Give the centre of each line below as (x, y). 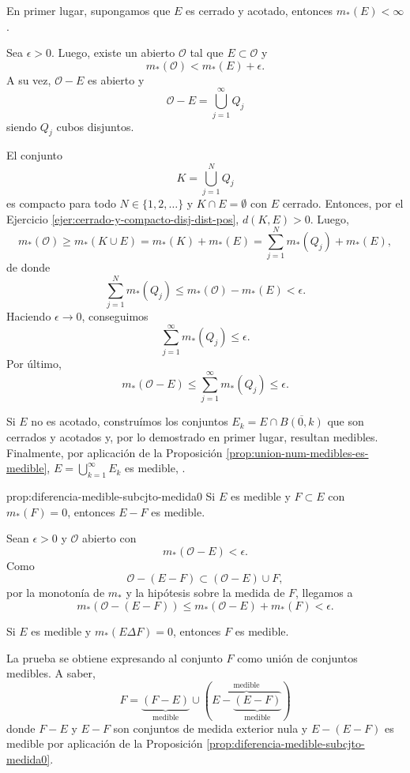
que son (346, 421)
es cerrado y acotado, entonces (260, 10)
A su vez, (29, 79)
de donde (28, 267)
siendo (22, 126)
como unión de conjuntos (297, 657)
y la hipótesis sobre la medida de (205, 593)
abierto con (109, 538)
